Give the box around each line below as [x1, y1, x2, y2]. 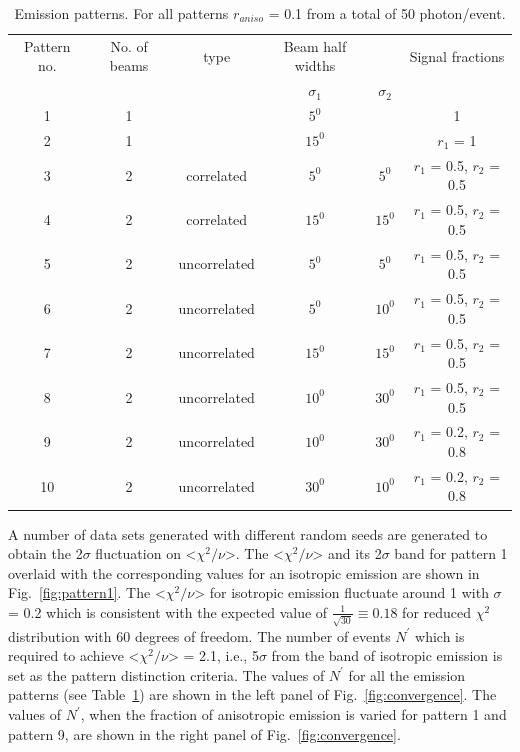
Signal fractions [409, 45, 505, 66]
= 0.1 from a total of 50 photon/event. [268, 3, 506, 23]
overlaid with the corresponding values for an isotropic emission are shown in [8, 562, 480, 583]
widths [294, 55, 336, 76]
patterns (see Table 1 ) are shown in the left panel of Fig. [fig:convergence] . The [8, 684, 497, 705]
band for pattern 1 [394, 543, 508, 564]
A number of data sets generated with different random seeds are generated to [8, 523, 488, 544]
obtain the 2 [8, 543, 83, 564]
